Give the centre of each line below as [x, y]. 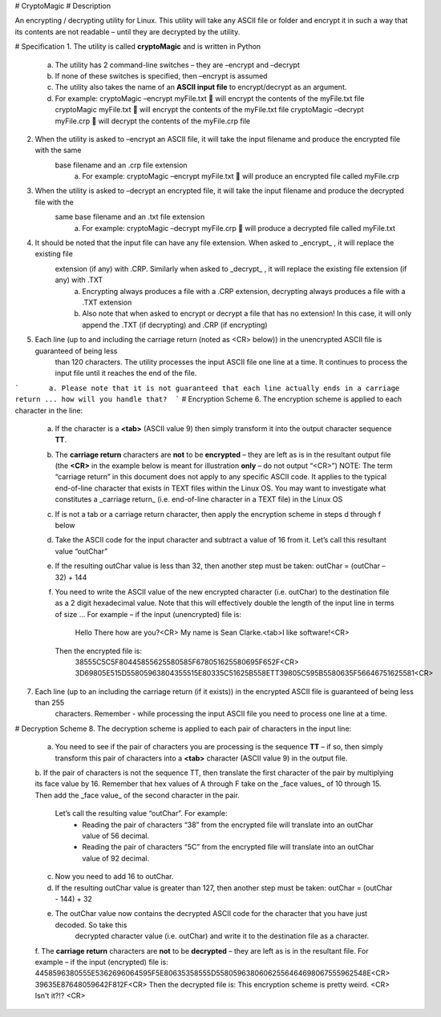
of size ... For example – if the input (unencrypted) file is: [148, 614]
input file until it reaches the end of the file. [126, 373]
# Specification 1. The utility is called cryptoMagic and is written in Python [138, 46]
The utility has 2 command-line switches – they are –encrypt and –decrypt [177, 65]
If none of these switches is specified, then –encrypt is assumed [161, 75]
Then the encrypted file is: [98, 651]
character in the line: [49, 410]
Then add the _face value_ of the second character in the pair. [137, 795]
